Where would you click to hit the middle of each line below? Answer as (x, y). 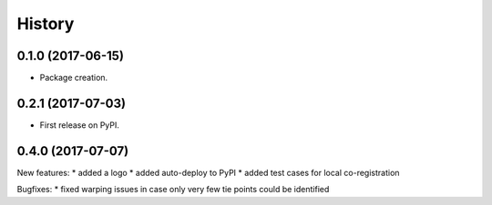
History (46, 24)
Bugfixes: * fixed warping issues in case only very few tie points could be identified (173, 190)
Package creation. (74, 78)
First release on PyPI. (80, 125)
